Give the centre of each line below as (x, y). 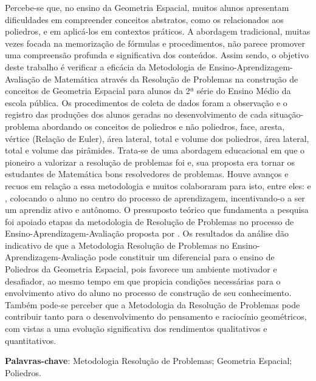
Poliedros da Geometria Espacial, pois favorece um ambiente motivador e (141, 269)
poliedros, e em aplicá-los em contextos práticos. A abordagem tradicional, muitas (158, 31)
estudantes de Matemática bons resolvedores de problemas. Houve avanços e (147, 174)
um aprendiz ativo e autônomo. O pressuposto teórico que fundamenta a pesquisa (157, 210)
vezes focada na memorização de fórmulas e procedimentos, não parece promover (155, 43)
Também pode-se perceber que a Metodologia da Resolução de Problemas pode (153, 304)
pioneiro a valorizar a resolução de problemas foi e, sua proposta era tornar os (150, 162)
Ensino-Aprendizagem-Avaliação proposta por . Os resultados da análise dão (147, 233)
